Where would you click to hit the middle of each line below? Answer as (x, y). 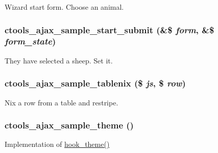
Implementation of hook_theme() (57, 144)
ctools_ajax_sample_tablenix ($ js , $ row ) (95, 83)
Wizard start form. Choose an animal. (64, 7)
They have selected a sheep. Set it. (59, 60)
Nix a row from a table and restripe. (62, 102)
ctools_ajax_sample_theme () (69, 125)
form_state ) (30, 41)
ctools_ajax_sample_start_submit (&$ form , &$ (110, 29)
